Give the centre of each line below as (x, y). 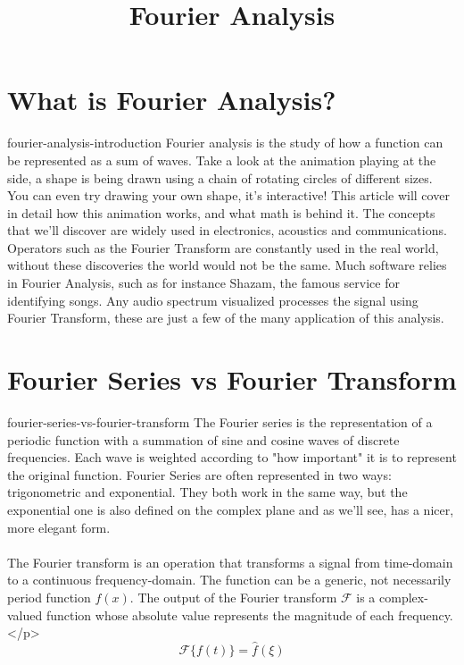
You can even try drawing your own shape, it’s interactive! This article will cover (228, 195)
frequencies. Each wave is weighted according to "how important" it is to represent (232, 457)
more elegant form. (59, 527)
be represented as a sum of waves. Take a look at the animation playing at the (222, 160)
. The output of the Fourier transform (233, 597)
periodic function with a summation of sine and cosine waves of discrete (203, 439)
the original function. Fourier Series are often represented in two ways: (199, 474)
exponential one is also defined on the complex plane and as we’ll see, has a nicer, (231, 509)
